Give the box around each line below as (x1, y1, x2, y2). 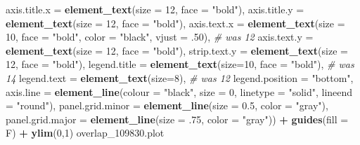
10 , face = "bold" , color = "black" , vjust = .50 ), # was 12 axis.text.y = (6, 29, 314, 44)
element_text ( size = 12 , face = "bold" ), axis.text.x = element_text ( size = (6, 15, 345, 30)
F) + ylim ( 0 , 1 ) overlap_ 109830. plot (6, 125, 165, 140)
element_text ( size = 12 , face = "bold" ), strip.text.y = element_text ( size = (6, 43, 348, 57)
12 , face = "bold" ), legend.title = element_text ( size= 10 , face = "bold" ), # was (6, 57, 354, 71)
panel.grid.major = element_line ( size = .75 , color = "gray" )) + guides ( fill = (6, 111, 349, 126)
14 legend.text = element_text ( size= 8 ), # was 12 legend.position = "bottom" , (6, 70, 354, 85)
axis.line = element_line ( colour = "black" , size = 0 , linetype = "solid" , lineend (6, 84, 353, 99)
